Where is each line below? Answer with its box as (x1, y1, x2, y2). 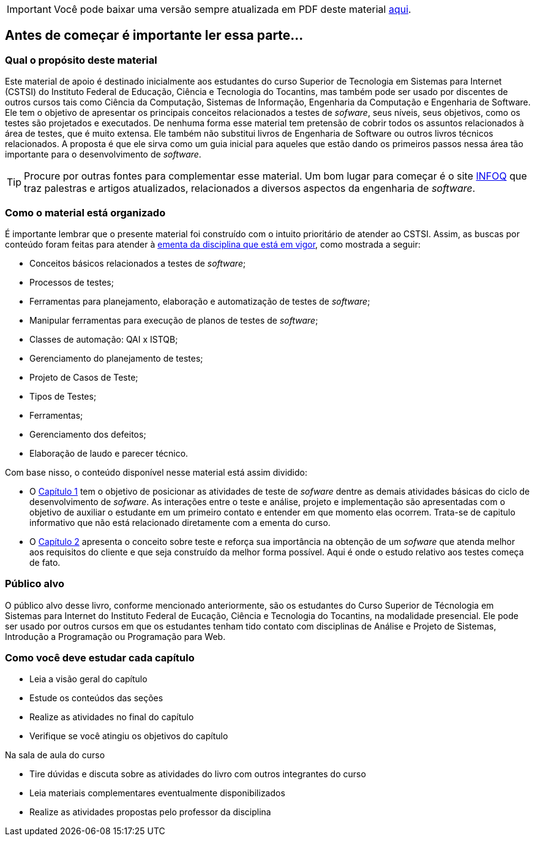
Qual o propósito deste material (5, 53, 157, 66)
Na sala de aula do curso (5, 750, 105, 761)
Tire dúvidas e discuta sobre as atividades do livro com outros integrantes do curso (29, 769, 366, 780)
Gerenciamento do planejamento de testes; (29, 352, 203, 363)
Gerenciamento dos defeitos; (29, 428, 146, 440)
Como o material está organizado (5, 206, 166, 219)
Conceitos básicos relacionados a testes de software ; (29, 257, 246, 268)
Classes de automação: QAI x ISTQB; (29, 333, 178, 344)
